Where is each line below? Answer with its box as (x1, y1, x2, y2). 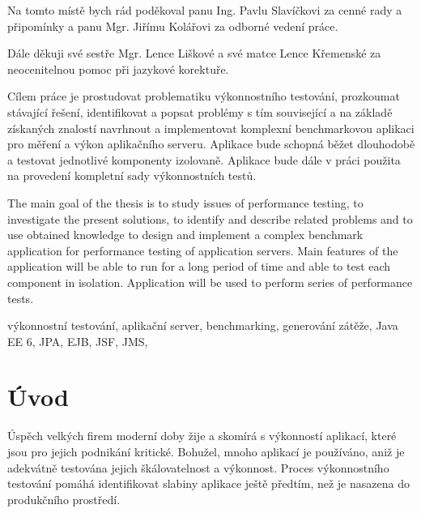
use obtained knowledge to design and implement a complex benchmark (7, 226, 364, 243)
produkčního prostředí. (7, 490, 121, 507)
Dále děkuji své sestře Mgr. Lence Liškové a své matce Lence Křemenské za (7, 45, 381, 62)
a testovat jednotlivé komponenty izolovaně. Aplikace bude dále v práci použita (7, 151, 401, 168)
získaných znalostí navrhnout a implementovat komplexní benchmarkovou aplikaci (7, 119, 415, 136)
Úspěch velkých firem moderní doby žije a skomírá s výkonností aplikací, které (7, 427, 397, 444)
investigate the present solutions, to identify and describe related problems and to (7, 210, 413, 227)
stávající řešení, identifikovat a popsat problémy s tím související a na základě (7, 103, 393, 120)
